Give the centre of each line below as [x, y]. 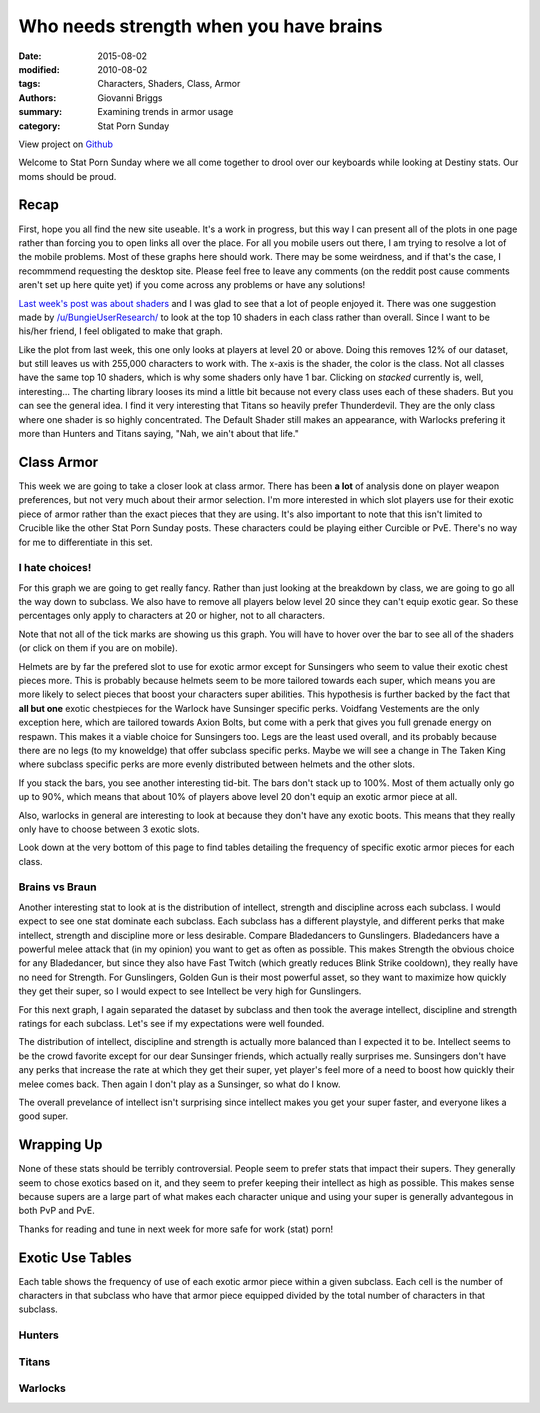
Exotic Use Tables [75, 1257]
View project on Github [66, 144]
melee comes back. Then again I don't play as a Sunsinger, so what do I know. [179, 1084]
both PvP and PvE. [56, 1211]
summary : [40, 112]
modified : [39, 69]
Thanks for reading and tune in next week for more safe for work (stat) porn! [176, 1229]
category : [39, 126]
